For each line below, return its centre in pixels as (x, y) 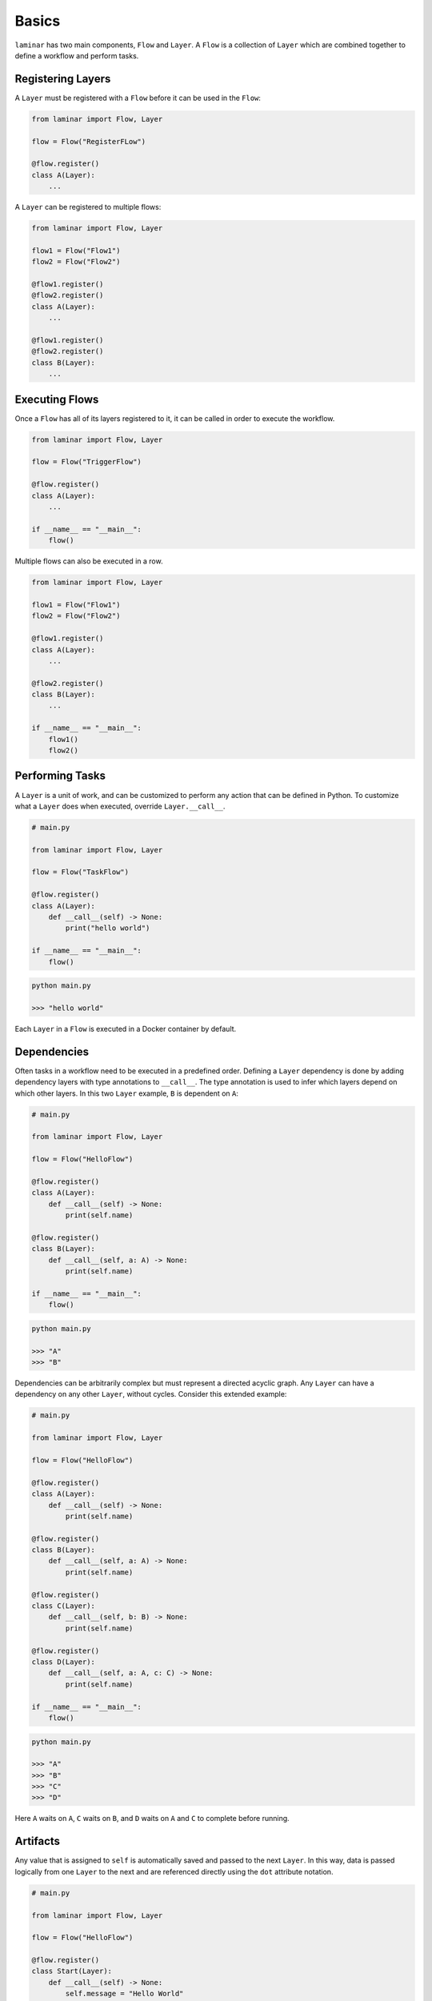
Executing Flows (57, 399)
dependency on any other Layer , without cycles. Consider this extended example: (151, 1394)
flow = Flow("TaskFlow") (80, 872)
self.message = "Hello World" (124, 1994)
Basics (38, 21)
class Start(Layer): (72, 1971)
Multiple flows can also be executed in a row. (89, 561)
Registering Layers (63, 79)
